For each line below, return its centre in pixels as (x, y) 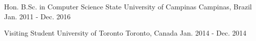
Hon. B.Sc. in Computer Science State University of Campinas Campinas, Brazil (128, 6)
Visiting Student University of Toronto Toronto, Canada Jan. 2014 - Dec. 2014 (125, 33)
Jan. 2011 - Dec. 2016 (37, 16)
